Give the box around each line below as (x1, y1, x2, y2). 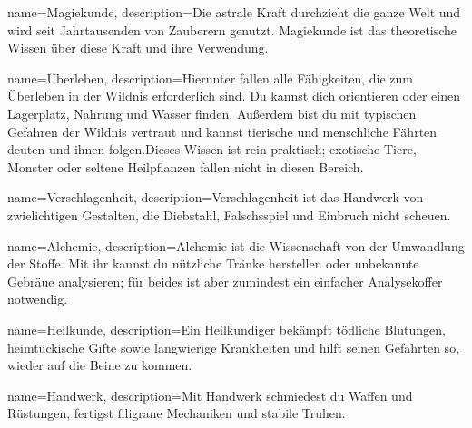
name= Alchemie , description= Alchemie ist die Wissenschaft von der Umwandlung (7, 236, 465, 255)
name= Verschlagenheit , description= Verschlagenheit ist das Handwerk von (7, 188, 424, 207)
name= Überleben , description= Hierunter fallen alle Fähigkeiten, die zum (7, 68, 414, 87)
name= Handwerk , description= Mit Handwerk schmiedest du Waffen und (7, 385, 413, 404)
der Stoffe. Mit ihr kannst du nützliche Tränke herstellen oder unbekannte (7, 254, 419, 273)
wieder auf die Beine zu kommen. (7, 355, 192, 374)
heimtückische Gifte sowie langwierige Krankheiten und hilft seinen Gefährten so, (7, 337, 460, 356)
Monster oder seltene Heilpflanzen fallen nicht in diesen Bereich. (7, 157, 364, 176)
